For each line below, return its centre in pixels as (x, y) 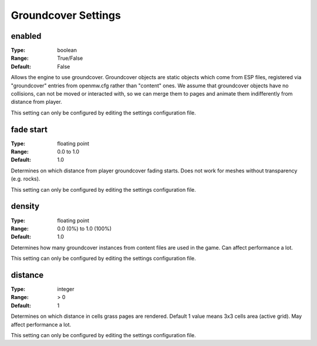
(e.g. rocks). (26, 179)
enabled (26, 36)
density (25, 206)
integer (66, 289)
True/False (70, 58)
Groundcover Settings (66, 15)
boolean (67, 50)
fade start (29, 129)
